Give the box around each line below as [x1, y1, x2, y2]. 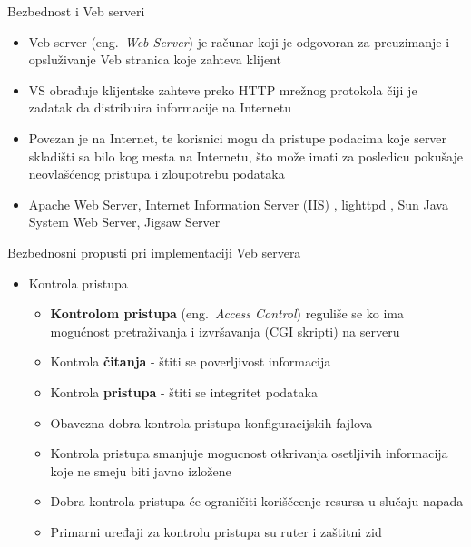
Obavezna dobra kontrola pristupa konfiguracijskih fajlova [50, 413, 373, 432]
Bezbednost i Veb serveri [7, 2, 145, 20]
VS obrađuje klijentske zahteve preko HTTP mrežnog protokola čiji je [28, 80, 417, 99]
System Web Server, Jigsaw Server [28, 212, 221, 231]
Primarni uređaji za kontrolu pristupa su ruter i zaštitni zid [50, 522, 382, 541]
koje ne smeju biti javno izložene [50, 461, 231, 480]
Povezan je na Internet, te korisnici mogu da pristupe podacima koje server [28, 128, 447, 147]
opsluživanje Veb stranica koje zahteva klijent [28, 50, 282, 69]
